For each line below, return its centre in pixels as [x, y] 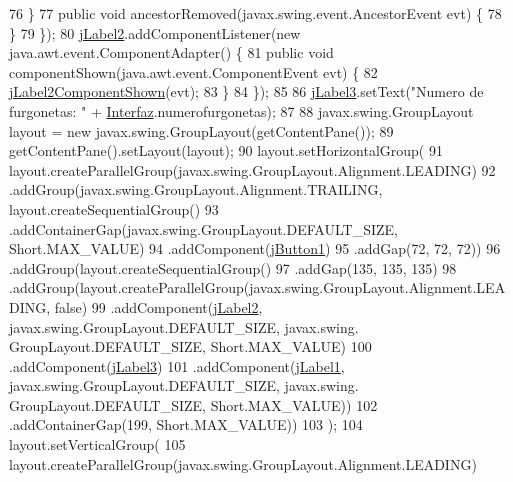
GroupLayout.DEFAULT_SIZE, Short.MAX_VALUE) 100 [190, 346]
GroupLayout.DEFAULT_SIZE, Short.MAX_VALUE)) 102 [193, 404]
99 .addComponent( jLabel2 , [177, 306]
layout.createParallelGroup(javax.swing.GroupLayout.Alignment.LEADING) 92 [252, 169]
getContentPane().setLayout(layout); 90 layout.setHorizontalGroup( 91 [226, 150]
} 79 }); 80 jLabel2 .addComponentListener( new [155, 32]
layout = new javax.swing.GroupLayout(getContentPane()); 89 [201, 130]
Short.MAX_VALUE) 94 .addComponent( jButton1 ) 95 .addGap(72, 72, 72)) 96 [255, 248]
